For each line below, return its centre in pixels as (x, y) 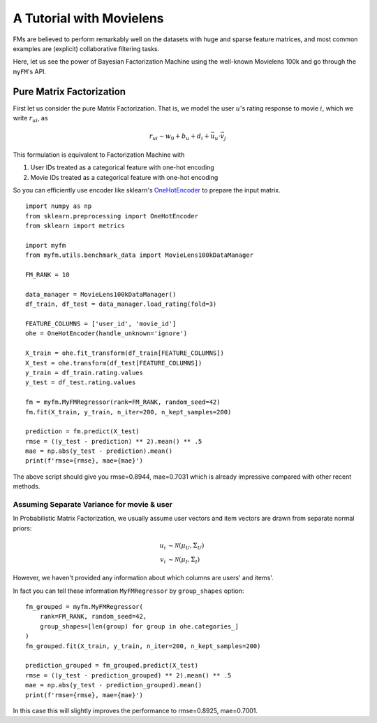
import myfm (46, 245)
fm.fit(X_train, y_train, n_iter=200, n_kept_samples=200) (128, 412)
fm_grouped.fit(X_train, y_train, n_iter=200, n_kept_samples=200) (143, 646)
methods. (27, 486)
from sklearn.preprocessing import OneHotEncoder (112, 216)
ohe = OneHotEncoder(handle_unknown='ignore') (106, 334)
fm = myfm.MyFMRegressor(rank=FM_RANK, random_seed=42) (123, 402)
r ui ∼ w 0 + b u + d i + (179, 137)
